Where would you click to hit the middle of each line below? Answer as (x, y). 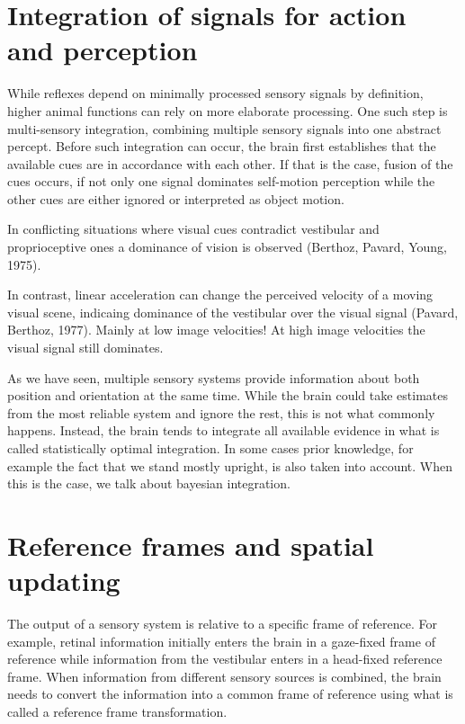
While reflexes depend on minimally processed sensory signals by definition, (215, 93)
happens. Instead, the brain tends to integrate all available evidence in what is (224, 430)
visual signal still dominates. (85, 348)
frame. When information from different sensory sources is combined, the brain (224, 676)
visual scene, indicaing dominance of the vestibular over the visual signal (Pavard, (233, 312)
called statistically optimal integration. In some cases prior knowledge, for (210, 448)
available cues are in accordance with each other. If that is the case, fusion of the (230, 163)
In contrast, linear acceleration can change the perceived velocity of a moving (220, 295)
